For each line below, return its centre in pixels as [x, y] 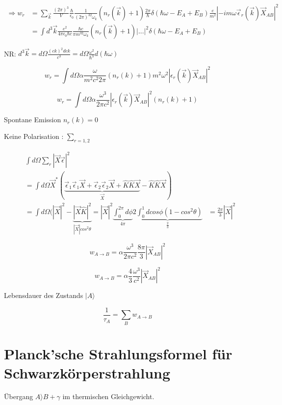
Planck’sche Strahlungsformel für [118, 353]
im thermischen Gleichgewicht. [108, 396]
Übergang [19, 396]
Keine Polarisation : [34, 136]
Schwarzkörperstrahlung [87, 372]
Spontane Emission [33, 120]
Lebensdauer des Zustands [44, 295]
